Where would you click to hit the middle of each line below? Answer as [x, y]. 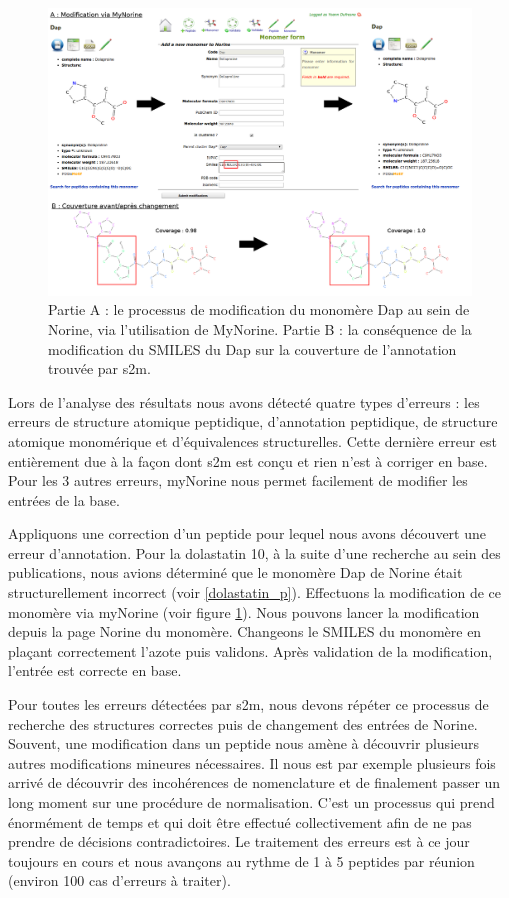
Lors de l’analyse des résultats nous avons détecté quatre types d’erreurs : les [244, 401]
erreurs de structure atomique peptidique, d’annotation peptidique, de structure [253, 421]
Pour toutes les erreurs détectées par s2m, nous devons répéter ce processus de [248, 704]
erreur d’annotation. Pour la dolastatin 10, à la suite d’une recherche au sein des [254, 552]
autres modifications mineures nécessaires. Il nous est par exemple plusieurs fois [252, 762]
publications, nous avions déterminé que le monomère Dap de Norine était [235, 572]
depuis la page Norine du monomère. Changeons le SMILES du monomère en [245, 631]
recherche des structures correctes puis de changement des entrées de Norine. [243, 723]
